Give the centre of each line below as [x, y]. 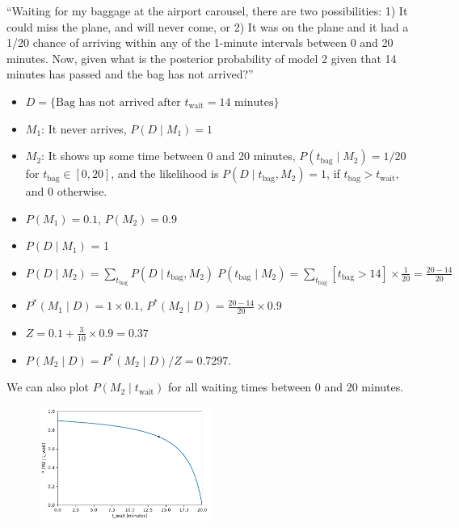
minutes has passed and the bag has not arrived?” [130, 74]
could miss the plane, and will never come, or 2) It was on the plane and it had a [208, 26]
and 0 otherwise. [66, 191]
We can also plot [48, 387]
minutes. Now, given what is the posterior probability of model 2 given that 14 [202, 58]
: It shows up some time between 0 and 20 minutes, [168, 156]
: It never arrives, [84, 128]
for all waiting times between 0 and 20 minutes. [286, 387]
